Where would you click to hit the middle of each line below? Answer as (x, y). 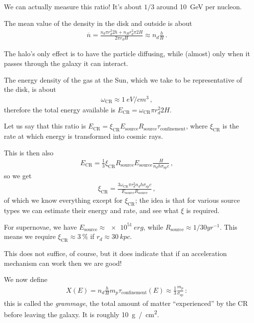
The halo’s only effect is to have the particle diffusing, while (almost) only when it (127, 54)
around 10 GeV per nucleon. (199, 6)
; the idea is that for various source (187, 200)
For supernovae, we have (41, 226)
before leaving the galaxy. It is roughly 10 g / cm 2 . (82, 314)
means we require (30, 236)
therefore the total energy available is (60, 109)
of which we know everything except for (63, 200)
